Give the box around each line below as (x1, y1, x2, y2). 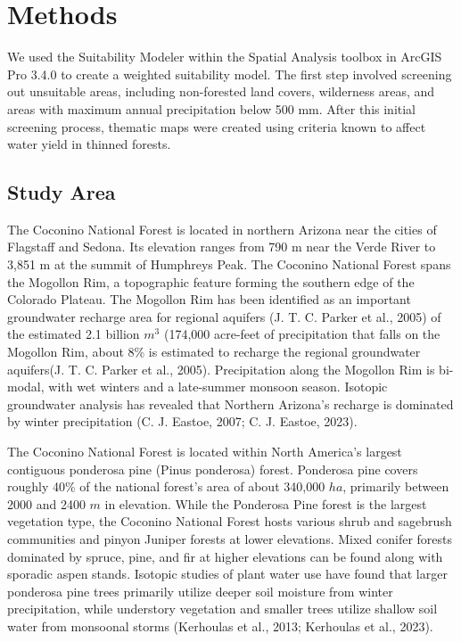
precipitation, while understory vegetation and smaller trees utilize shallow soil (7, 599, 438, 618)
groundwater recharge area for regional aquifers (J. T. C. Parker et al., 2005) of (7, 307, 441, 325)
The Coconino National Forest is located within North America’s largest (7, 442, 402, 461)
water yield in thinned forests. (7, 135, 171, 153)
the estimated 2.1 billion (7, 325, 140, 343)
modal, (7, 377, 45, 396)
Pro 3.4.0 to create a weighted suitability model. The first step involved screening (7, 64, 452, 83)
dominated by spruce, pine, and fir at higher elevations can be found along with (7, 547, 443, 565)
